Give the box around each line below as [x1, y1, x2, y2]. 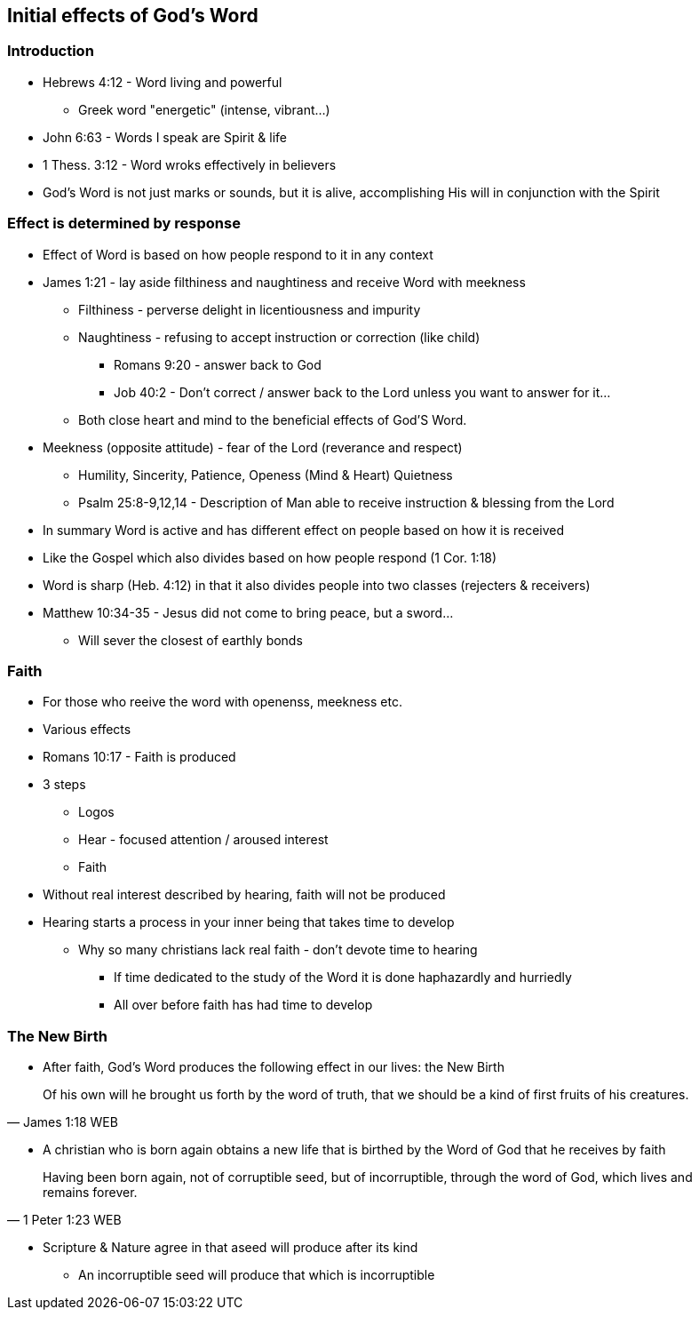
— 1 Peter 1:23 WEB [7, 1212, 122, 1228]
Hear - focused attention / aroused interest [78, 832, 329, 848]
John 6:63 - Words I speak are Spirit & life [43, 129, 288, 145]
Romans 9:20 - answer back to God [114, 356, 322, 372]
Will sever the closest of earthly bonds [78, 632, 303, 648]
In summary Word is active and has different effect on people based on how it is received [43, 522, 565, 538]
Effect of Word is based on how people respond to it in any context [43, 246, 433, 262]
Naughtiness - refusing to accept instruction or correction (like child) [78, 329, 481, 345]
